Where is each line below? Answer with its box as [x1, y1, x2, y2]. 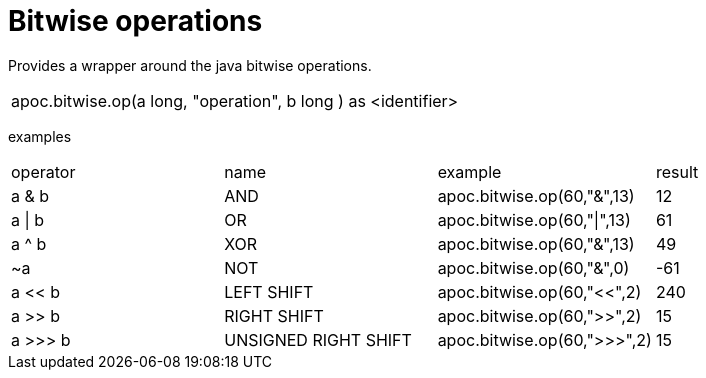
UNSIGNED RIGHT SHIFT [224, 329, 412, 350]
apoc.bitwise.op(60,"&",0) [437, 257, 630, 278]
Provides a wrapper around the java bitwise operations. [8, 56, 372, 74]
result [655, 161, 699, 182]
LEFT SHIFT [224, 281, 314, 302]
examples [8, 127, 72, 145]
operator [11, 161, 76, 182]
